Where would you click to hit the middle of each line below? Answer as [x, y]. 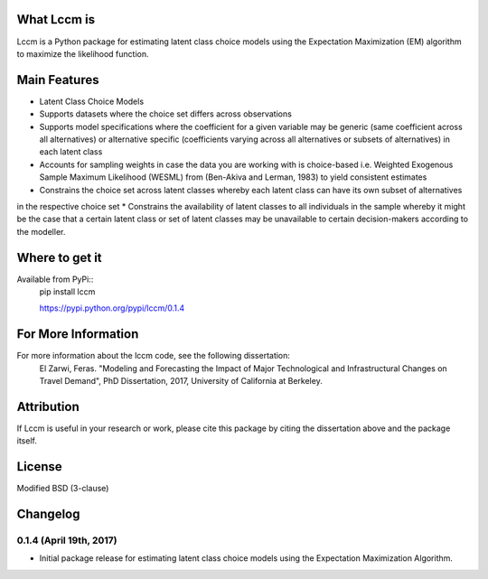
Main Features [58, 80]
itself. [27, 441]
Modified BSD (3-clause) [63, 489]
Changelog [48, 514]
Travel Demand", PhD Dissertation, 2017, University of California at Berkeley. [181, 381]
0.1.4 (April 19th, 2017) [67, 540]
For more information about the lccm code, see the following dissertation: [154, 356]
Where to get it [60, 257]
